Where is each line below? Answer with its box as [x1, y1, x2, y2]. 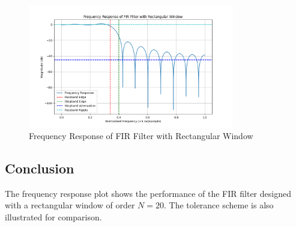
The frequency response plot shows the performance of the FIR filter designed [5, 187, 291, 199]
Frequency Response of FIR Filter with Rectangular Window [29, 129, 253, 142]
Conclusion [5, 159, 74, 178]
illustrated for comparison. [5, 211, 102, 223]
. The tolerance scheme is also [163, 199, 274, 211]
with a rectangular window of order [5, 199, 135, 211]
